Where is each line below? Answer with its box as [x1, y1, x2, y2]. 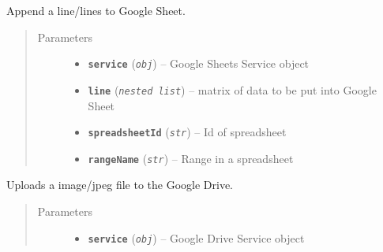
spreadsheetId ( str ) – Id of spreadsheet [88, 124, 287, 140]
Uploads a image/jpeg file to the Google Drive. [6, 176, 234, 193]
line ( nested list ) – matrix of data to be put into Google [88, 81, 377, 98]
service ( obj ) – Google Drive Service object [88, 229, 305, 246]
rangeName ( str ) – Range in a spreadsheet [88, 150, 294, 166]
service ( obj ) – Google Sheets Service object [88, 55, 310, 72]
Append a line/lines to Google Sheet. [6, 2, 186, 18]
